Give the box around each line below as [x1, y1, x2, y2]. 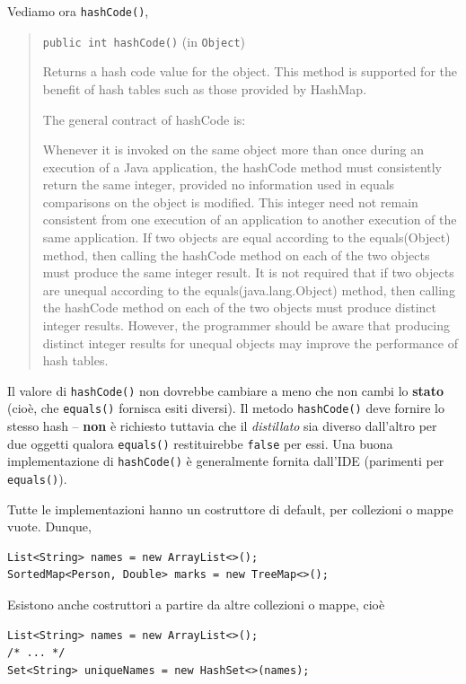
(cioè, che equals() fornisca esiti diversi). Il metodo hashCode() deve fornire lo [7, 399, 445, 417]
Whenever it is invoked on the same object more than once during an [42, 140, 424, 159]
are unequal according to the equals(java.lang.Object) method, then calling [42, 280, 455, 299]
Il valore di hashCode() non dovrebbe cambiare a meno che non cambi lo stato [7, 381, 444, 399]
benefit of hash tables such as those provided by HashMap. [42, 79, 367, 98]
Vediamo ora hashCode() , [7, 2, 149, 20]
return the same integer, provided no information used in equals [42, 175, 395, 194]
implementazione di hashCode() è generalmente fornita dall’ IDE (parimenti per [7, 452, 444, 470]
